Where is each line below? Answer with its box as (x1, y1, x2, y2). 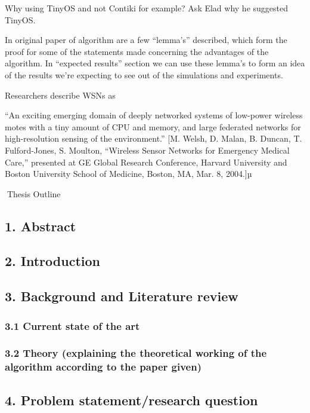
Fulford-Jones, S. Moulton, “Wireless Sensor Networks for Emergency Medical (5, 143, 290, 156)
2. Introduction (5, 252, 100, 270)
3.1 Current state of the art (5, 318, 140, 333)
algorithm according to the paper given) (5, 359, 201, 374)
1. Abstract (5, 216, 76, 235)
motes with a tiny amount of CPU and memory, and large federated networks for (5, 120, 301, 133)
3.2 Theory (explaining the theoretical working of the (5, 345, 267, 360)
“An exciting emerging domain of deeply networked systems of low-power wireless (5, 109, 303, 121)
